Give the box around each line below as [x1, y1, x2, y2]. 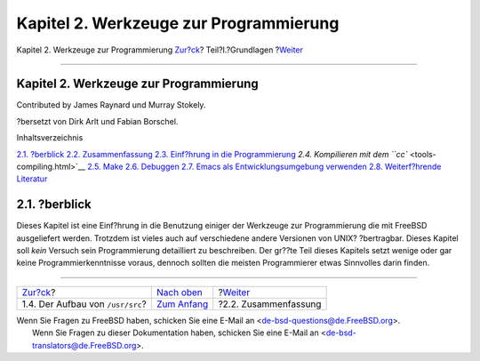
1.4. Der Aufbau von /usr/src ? [21, 298, 147, 310]
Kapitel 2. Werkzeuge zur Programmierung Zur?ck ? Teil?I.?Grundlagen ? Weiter [16, 44, 304, 55]
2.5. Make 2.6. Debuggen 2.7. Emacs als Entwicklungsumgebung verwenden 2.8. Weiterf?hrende [87, 161, 442, 172]
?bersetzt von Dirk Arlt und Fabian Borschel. [16, 116, 179, 126]
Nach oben [156, 285, 204, 298]
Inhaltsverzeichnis [16, 132, 84, 143]
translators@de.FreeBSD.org [32, 340, 137, 350]
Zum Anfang [156, 298, 209, 310]
